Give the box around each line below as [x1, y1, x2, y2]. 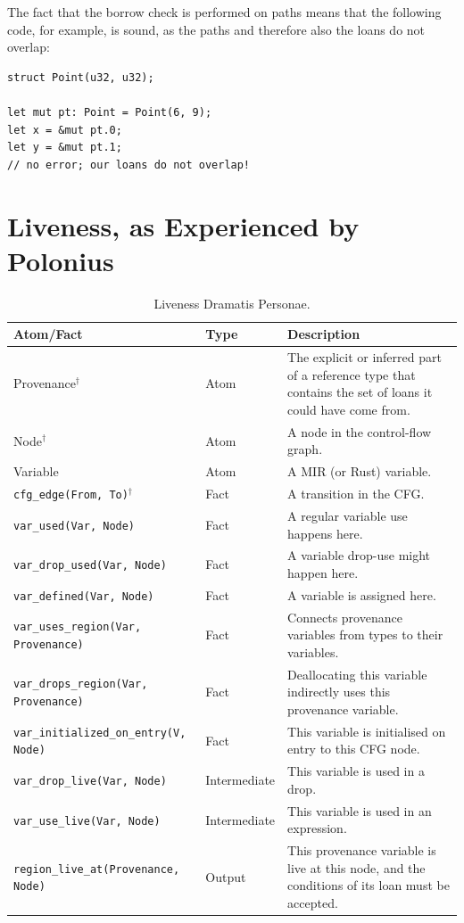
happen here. [287, 563, 359, 581]
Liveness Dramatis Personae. [153, 293, 311, 312]
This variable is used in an [287, 801, 432, 820]
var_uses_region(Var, [13, 621, 142, 634]
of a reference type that [287, 365, 416, 383]
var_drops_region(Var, [13, 678, 148, 691]
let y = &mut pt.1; [7, 141, 122, 154]
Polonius [7, 242, 114, 278]
